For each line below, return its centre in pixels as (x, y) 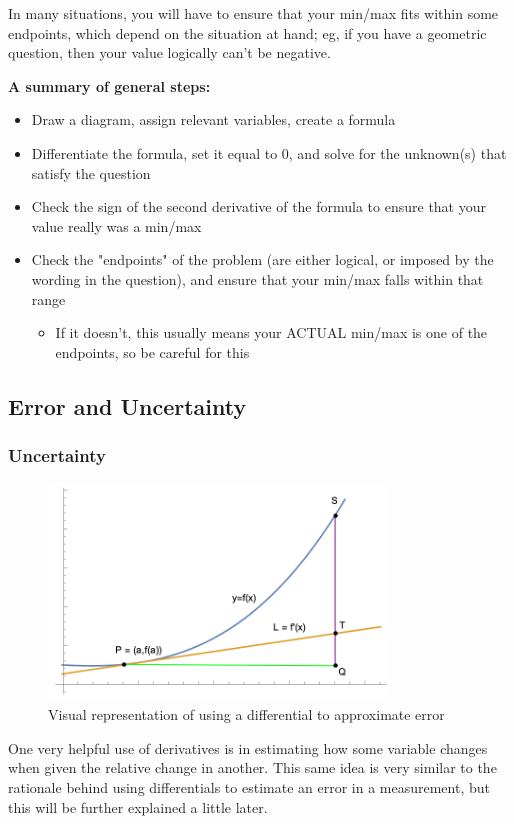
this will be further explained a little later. (138, 806)
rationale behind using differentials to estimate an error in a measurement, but (249, 787)
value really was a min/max (116, 225)
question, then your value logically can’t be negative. (169, 52)
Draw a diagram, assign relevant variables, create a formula (213, 119)
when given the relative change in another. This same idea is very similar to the (252, 767)
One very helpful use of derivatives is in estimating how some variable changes (248, 747)
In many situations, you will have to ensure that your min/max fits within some (253, 13)
